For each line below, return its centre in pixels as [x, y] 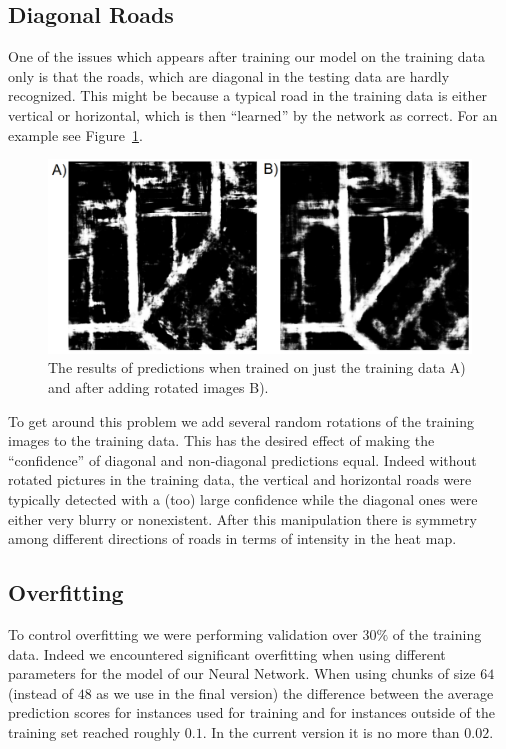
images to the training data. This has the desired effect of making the [221, 440]
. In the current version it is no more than [331, 731]
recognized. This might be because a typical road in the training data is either [248, 95]
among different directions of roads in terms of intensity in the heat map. [232, 538]
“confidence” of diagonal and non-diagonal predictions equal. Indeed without [242, 459]
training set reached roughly [94, 731]
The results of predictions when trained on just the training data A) [257, 367]
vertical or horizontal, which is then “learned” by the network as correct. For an [253, 114]
